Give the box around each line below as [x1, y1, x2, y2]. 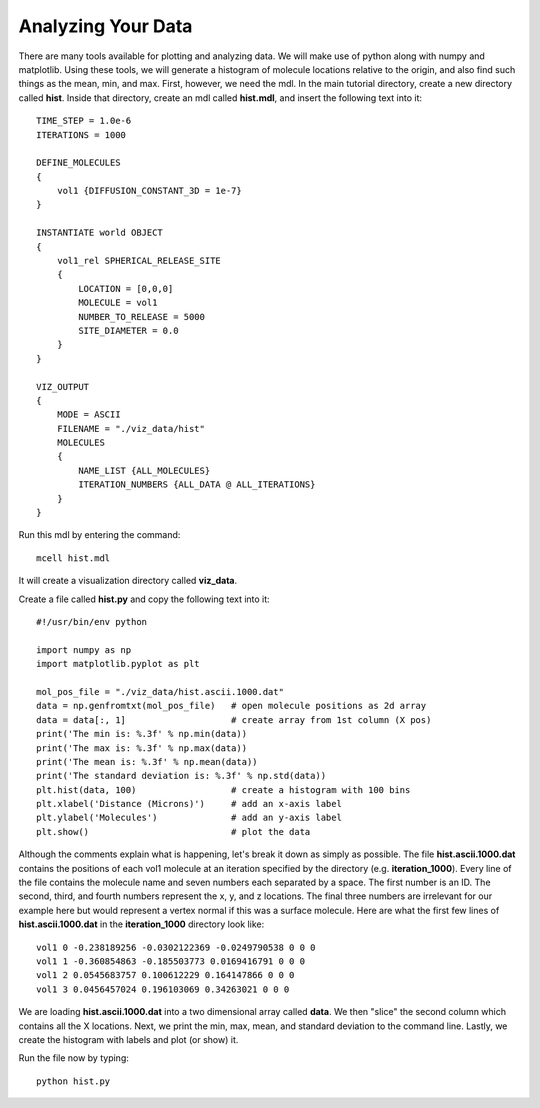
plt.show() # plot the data [36, 826, 311, 837]
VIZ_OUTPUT [36, 381, 90, 392]
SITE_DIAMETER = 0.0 [78, 325, 179, 336]
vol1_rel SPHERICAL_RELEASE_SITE [56, 255, 222, 267]
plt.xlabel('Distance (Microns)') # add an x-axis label [36, 798, 342, 810]
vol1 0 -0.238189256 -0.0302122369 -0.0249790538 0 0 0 [36, 941, 316, 953]
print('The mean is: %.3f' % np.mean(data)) [36, 756, 259, 767]
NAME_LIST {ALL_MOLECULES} [78, 465, 211, 476]
